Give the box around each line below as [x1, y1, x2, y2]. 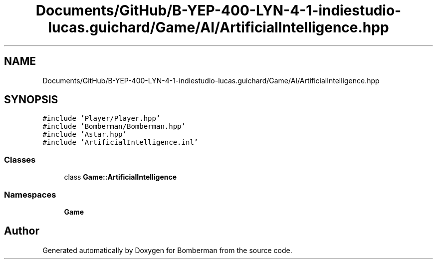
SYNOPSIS [4, 93, 58, 106]
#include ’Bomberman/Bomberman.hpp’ [42, 122, 186, 131]
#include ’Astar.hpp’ [42, 130, 127, 139]
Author [4, 225, 39, 238]
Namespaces [4, 189, 56, 200]
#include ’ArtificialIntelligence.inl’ [42, 138, 199, 147]
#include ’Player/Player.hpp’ [42, 114, 161, 123]
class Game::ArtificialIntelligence [64, 173, 177, 182]
